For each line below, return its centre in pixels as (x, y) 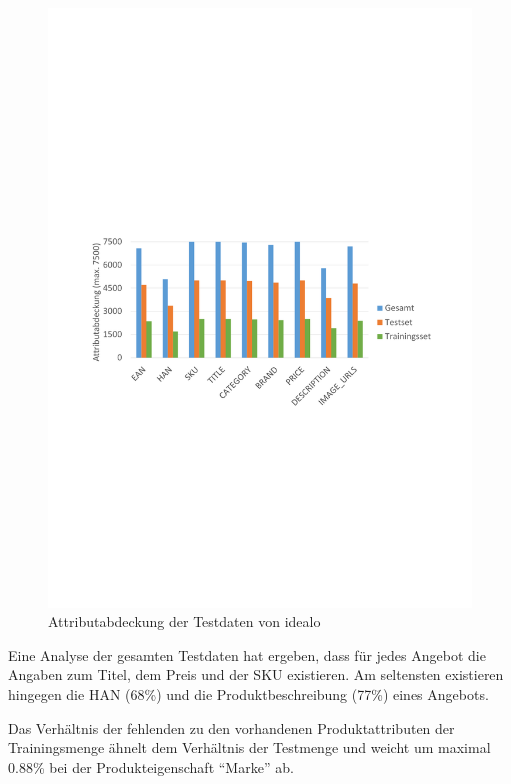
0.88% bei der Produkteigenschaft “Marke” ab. (151, 766)
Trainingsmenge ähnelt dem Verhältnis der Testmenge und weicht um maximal (249, 747)
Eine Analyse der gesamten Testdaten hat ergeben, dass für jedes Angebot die (247, 654)
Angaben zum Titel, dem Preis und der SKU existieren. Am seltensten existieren (256, 674)
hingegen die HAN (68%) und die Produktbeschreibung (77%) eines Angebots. (248, 694)
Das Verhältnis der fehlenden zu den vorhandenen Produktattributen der (231, 727)
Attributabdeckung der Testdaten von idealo (184, 621)
